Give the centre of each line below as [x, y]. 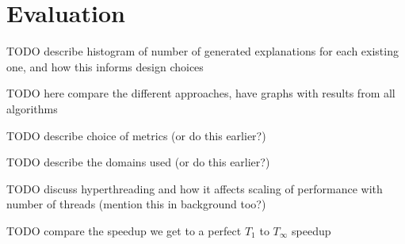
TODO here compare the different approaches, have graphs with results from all [201, 93]
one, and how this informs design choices [105, 66]
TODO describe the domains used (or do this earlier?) [138, 162]
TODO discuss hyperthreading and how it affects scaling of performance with [195, 188]
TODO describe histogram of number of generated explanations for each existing [202, 51]
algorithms [32, 108]
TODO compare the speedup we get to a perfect [124, 230]
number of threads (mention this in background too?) [136, 204]
